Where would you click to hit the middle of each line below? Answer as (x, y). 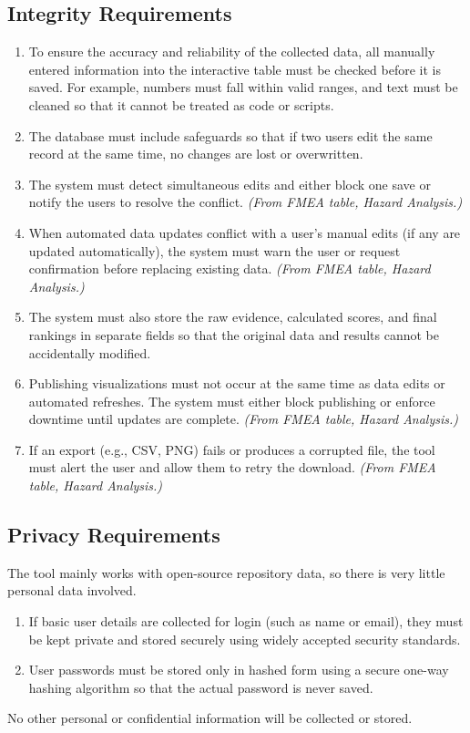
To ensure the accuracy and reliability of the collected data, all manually (232, 52)
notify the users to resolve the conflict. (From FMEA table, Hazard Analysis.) (245, 202)
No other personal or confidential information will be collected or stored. (210, 718)
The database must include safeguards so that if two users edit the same (230, 135)
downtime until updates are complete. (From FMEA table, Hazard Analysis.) (244, 419)
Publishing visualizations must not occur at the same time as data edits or (237, 383)
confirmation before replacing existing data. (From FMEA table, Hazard (230, 268)
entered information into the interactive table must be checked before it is (235, 69)
